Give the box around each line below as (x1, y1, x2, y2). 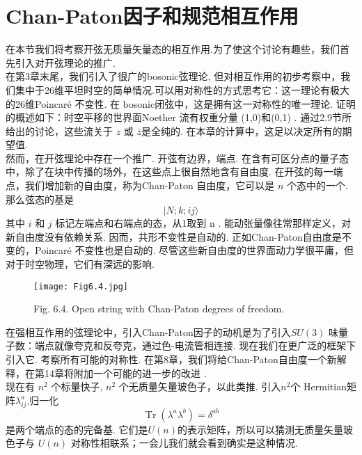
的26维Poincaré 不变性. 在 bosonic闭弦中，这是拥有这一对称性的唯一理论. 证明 (6, 96, 356, 111)
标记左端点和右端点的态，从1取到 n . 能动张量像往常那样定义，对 (55, 216, 351, 230)
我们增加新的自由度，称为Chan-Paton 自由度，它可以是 (24, 178, 275, 193)
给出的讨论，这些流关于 (6, 123, 113, 138)
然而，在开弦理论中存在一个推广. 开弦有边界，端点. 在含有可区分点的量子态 (6, 150, 349, 165)
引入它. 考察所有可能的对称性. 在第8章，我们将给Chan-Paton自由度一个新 (6, 352, 337, 367)
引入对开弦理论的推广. (15, 55, 116, 70)
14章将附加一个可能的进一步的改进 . (44, 365, 207, 380)
